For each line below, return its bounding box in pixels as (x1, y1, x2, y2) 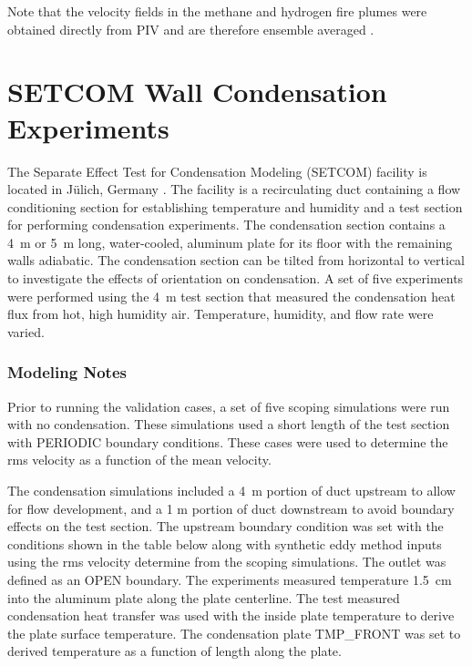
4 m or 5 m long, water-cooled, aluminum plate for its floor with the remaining (7, 232, 453, 251)
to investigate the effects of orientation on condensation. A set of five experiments (7, 269, 464, 288)
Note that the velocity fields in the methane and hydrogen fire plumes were (7, 2, 427, 20)
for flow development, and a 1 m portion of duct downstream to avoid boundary (7, 498, 455, 517)
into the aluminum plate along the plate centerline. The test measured (7, 588, 400, 607)
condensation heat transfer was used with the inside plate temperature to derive (7, 606, 455, 625)
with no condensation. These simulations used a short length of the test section (7, 415, 450, 434)
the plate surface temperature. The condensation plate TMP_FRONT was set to (7, 623, 461, 642)
